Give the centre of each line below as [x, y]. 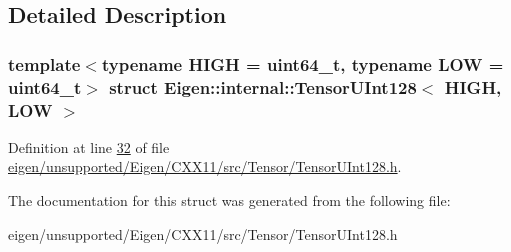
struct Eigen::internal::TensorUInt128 [263, 86]
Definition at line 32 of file [89, 146]
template [44, 63]
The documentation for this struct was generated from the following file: [229, 200]
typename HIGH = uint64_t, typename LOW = [302, 63]
